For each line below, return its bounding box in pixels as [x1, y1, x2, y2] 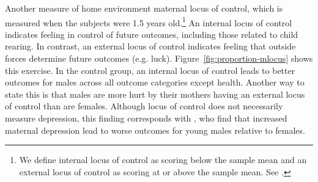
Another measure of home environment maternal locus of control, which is [5, 2, 283, 14]
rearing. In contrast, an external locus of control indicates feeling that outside [5, 40, 296, 53]
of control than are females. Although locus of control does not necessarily [5, 100, 283, 112]
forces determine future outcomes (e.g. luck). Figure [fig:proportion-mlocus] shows [5, 52, 313, 65]
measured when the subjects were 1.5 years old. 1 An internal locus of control [5, 14, 292, 29]
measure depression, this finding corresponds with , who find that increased [5, 112, 287, 124]
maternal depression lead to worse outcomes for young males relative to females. [5, 123, 305, 136]
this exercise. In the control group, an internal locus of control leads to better [5, 64, 295, 76]
